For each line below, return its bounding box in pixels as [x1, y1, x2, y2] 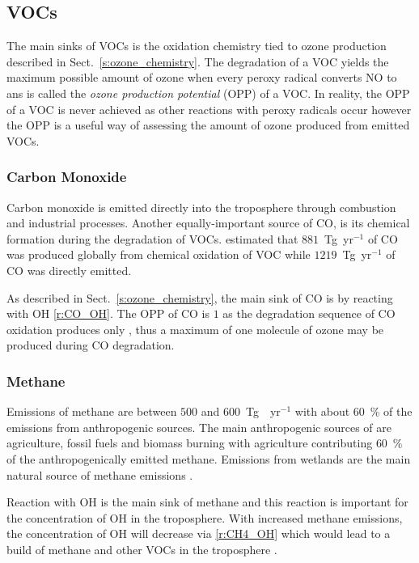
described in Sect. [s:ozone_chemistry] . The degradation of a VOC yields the [6, 53, 389, 70]
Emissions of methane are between [6, 403, 177, 420]
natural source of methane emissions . [6, 466, 193, 483]
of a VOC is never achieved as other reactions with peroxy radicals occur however [6, 100, 412, 117]
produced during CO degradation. [6, 337, 175, 353]
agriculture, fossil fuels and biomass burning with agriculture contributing [6, 434, 373, 451]
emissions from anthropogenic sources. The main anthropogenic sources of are [6, 418, 391, 435]
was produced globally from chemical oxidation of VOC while [6, 246, 311, 263]
